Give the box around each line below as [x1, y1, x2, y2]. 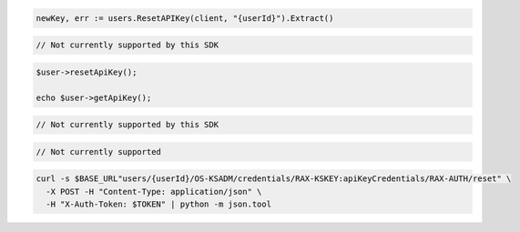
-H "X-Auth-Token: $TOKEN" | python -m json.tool [46, 199, 272, 209]
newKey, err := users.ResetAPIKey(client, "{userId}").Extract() [36, 13, 334, 23]
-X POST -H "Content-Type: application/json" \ [46, 187, 262, 197]
